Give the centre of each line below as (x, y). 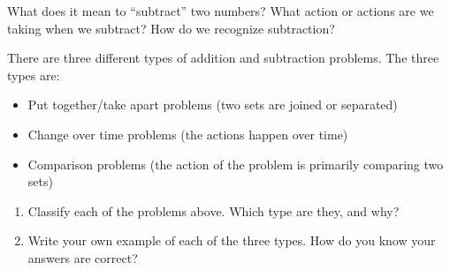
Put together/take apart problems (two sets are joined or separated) (213, 105)
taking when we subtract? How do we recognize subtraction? (171, 28)
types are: (34, 75)
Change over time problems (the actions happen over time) (188, 134)
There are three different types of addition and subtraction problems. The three (223, 58)
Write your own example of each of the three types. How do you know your (232, 240)
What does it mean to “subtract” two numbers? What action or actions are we (221, 11)
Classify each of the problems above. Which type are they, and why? (214, 210)
